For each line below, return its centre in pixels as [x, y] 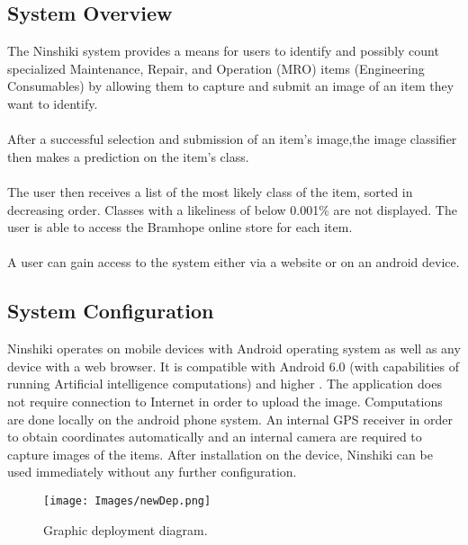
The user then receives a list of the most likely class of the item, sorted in [210, 191]
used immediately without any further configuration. [152, 472]
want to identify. [53, 103]
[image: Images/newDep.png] [127, 500]
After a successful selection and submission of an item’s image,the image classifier [232, 139]
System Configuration [111, 311]
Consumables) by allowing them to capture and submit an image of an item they [231, 86]
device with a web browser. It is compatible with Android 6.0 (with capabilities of [234, 366]
